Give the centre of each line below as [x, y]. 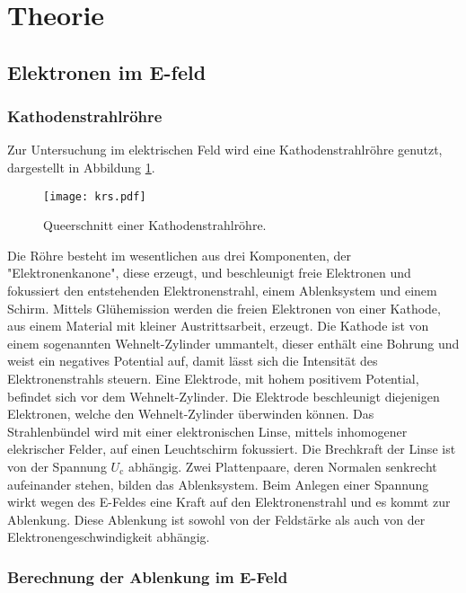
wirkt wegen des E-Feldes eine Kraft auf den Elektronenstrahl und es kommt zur [229, 502]
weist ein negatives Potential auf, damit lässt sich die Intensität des [193, 361]
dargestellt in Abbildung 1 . [81, 167]
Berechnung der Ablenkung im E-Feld [148, 576]
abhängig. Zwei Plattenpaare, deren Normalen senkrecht [282, 466]
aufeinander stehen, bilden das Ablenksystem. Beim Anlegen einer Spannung [218, 484]
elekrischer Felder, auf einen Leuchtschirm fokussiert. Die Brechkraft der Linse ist [232, 449]
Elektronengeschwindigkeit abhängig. [109, 537]
